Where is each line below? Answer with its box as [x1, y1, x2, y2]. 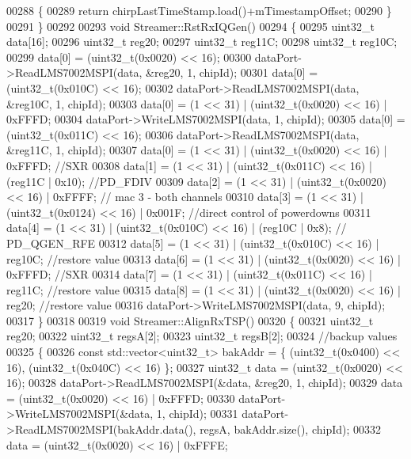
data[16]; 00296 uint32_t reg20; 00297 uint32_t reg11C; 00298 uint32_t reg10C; [6, 33, 398, 50]
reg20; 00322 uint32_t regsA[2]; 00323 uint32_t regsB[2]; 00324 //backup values [6, 328, 398, 344]
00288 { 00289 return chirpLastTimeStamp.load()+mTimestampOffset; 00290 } [6, 2, 392, 18]
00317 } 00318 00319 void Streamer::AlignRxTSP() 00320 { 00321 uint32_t [6, 312, 374, 328]
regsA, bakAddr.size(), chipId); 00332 [200, 421, 382, 438]
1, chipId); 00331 [156, 405, 238, 422]
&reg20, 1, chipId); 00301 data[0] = [146, 64, 318, 81]
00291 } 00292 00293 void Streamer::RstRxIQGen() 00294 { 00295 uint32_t [6, 17, 375, 34]
